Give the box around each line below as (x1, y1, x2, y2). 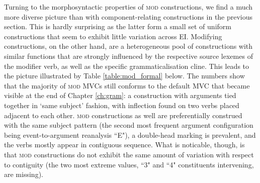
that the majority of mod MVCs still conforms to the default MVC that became (4, 80, 250, 90)
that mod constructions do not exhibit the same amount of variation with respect (4, 149, 254, 159)
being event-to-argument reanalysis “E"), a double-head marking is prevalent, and (4, 129, 256, 140)
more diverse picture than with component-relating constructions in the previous (4, 11, 253, 22)
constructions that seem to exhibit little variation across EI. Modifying (4, 31, 222, 41)
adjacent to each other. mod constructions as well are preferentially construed (4, 110, 242, 120)
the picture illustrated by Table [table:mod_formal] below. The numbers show (4, 70, 245, 81)
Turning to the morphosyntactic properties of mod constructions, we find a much (4, 2, 253, 12)
